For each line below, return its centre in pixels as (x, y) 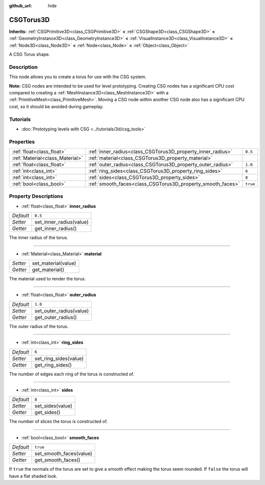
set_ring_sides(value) (59, 358)
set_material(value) (54, 263)
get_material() (48, 270)
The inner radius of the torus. (39, 238)
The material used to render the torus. (47, 278)
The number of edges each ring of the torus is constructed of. (72, 374)
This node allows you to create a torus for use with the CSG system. (78, 77)
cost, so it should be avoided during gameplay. (56, 106)
